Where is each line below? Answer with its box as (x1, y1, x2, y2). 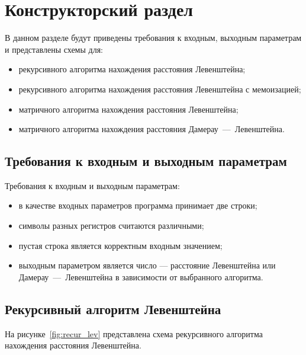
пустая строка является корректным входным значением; (18, 239, 223, 251)
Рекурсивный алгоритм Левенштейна (5, 299, 221, 318)
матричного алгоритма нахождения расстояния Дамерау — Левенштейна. (18, 123, 285, 135)
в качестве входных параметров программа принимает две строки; (18, 199, 257, 212)
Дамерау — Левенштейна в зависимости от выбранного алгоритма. (18, 270, 263, 283)
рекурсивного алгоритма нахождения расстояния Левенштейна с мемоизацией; (18, 82, 301, 95)
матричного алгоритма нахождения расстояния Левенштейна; (18, 103, 239, 115)
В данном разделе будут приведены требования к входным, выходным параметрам (5, 31, 302, 44)
